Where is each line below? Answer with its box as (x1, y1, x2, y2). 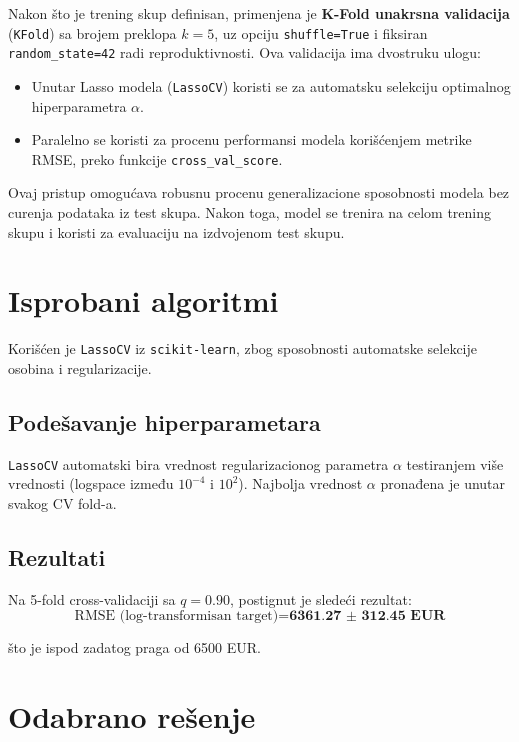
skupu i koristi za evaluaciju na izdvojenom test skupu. (8, 221, 345, 242)
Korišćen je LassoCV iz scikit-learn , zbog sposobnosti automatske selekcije (8, 338, 477, 359)
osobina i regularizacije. (8, 357, 152, 378)
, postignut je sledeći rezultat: (229, 588, 412, 609)
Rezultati (8, 542, 106, 572)
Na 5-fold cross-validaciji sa (8, 588, 176, 609)
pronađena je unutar (380, 473, 506, 494)
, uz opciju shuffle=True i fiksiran (214, 22, 428, 43)
